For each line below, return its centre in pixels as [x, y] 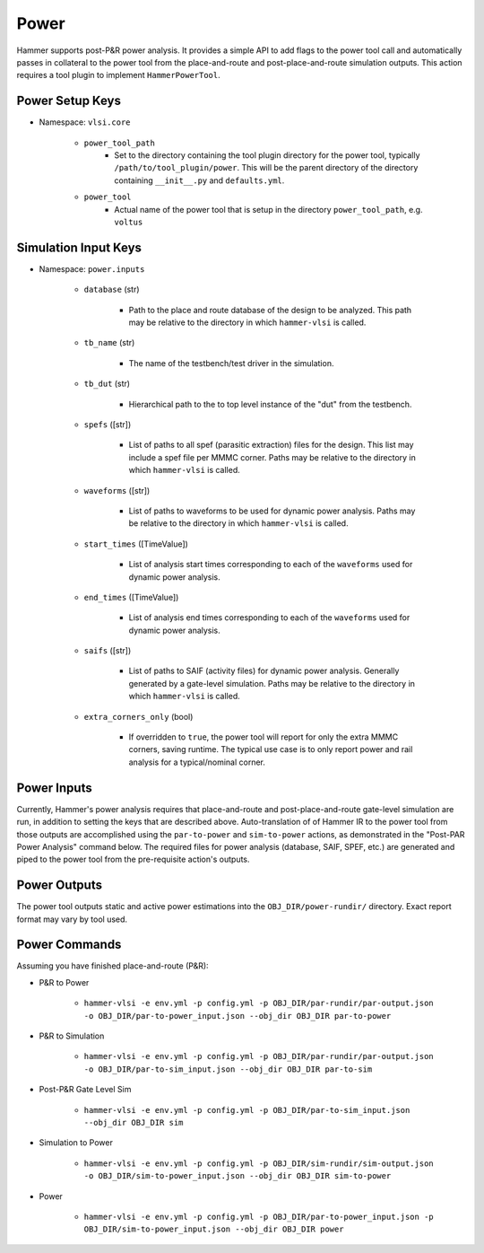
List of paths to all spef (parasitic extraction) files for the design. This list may [271, 445]
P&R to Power [64, 982]
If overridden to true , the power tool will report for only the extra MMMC [264, 737]
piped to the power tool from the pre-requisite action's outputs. [133, 859]
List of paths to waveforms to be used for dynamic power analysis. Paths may [272, 511]
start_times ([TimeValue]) [136, 544]
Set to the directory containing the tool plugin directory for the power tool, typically [267, 155]
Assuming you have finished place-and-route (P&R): [113, 966]
